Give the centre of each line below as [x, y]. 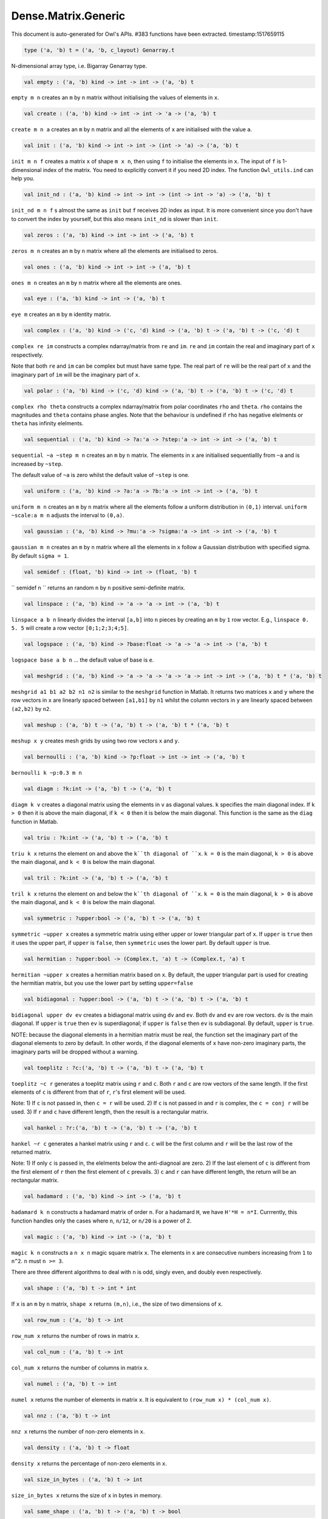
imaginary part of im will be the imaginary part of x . [76, 374]
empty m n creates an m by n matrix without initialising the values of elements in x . [115, 98]
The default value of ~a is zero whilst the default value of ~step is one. [100, 475]
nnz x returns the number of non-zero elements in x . [78, 1432]
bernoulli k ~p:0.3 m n [46, 773]
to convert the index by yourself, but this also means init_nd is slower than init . [115, 219]
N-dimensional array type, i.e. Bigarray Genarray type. [79, 66]
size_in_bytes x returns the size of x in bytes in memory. [87, 1495]
